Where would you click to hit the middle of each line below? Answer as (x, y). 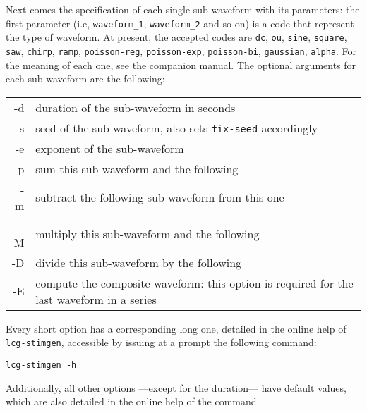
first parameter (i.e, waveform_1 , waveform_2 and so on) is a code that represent (180, 23)
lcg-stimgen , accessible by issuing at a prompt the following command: (161, 342)
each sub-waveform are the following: (85, 79)
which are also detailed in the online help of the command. (133, 401)
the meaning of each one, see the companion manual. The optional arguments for (181, 64)
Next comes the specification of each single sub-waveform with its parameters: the (183, 9)
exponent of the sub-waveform (110, 148)
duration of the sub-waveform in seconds (136, 107)
